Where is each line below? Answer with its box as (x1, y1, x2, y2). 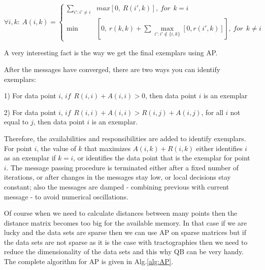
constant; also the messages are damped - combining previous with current (4, 181, 229, 192)
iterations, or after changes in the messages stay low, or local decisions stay (4, 172, 231, 182)
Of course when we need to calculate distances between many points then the (4, 208, 237, 218)
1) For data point (4, 90, 57, 101)
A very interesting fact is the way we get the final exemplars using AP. (4, 47, 218, 58)
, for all (201, 107, 224, 117)
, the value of (36, 143, 76, 153)
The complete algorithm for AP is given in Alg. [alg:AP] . (4, 256, 173, 267)
